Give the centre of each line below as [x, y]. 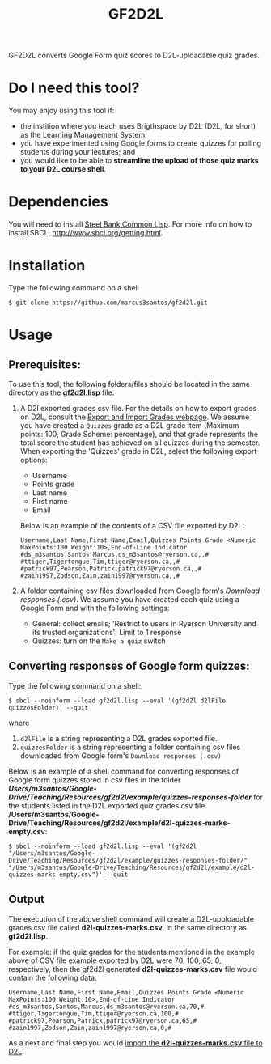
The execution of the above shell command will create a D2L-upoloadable [131, 918]
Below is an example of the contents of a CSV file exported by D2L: [132, 526]
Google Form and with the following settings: [95, 608]
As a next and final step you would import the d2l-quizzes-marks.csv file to [135, 1043]
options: [34, 460]
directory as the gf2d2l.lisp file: [61, 392]
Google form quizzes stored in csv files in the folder [95, 780]
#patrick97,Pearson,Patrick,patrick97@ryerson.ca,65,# [103, 1020]
